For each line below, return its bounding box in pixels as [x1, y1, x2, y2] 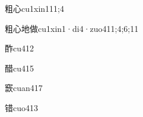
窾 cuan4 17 [5, 82, 43, 94]
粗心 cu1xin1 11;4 [5, 2, 64, 14]
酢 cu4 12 [5, 42, 34, 54]
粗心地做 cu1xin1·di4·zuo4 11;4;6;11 [5, 22, 139, 34]
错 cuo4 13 [5, 101, 38, 113]
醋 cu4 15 [5, 61, 34, 74]
